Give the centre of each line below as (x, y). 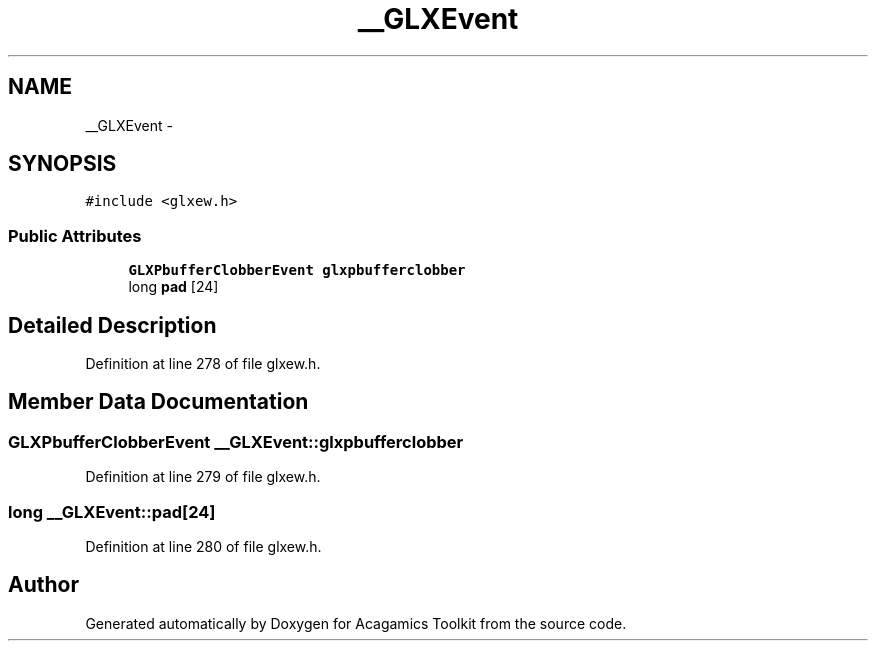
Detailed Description (112, 325)
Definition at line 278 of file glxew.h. (203, 364)
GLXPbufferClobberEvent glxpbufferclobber (297, 270)
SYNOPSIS (62, 164)
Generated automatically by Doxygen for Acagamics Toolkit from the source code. (356, 623)
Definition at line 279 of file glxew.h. (203, 477)
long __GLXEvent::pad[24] (112, 511)
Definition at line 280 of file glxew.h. (203, 546)
